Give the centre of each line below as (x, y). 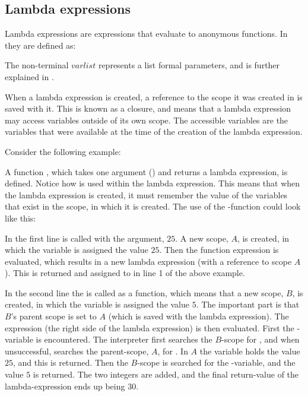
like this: (20, 218)
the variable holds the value (250, 351)
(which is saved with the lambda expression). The (199, 316)
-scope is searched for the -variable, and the (216, 362)
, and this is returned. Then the (71, 362)
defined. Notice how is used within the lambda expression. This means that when (153, 183)
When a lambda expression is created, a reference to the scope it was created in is (154, 96)
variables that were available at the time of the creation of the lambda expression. (154, 132)
